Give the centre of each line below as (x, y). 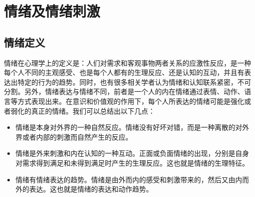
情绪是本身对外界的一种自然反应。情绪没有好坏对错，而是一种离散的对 (129, 127)
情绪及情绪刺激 (52, 11)
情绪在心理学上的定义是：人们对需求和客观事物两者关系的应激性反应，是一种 (127, 62)
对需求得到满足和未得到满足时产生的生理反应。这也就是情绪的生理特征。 (132, 162)
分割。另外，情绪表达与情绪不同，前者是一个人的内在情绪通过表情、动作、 (124, 91)
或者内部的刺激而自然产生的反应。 (77, 136)
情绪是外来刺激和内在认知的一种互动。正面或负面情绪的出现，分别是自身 (132, 153)
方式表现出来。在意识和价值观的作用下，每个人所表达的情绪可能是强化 (131, 101)
